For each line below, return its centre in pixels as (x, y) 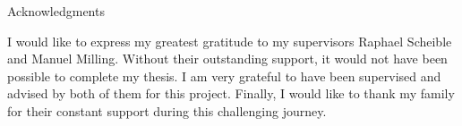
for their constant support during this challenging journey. (167, 110)
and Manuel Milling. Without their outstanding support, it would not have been (227, 59)
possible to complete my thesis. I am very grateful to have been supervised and (224, 76)
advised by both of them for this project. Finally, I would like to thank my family (231, 93)
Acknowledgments (56, 11)
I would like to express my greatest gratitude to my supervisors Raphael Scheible (230, 41)
